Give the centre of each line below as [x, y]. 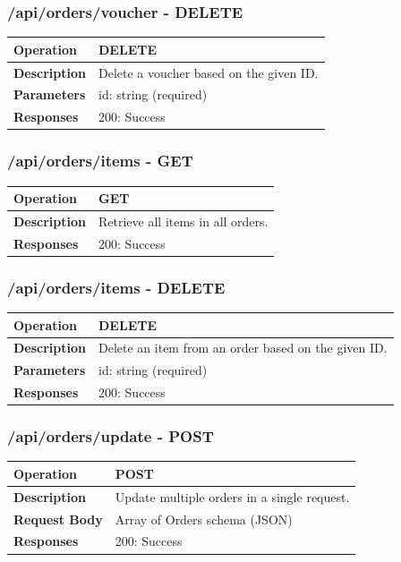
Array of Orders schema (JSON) [204, 519]
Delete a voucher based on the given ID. [209, 72]
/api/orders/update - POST [111, 436]
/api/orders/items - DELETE [116, 287]
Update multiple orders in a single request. [232, 496]
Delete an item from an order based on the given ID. [243, 348]
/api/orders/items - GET [100, 161]
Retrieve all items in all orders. [183, 221]
